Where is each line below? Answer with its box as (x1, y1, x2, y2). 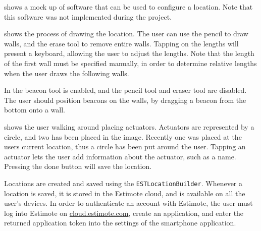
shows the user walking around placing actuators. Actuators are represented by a (4, 121, 254, 132)
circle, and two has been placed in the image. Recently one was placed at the (4, 131, 242, 142)
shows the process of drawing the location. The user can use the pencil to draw (4, 28, 248, 39)
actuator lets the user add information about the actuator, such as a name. (4, 151, 236, 161)
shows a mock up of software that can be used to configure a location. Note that (4, 2, 253, 12)
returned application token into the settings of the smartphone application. (4, 217, 236, 228)
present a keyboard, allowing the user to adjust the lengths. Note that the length (4, 48, 254, 59)
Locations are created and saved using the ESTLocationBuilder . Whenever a (4, 178, 242, 188)
